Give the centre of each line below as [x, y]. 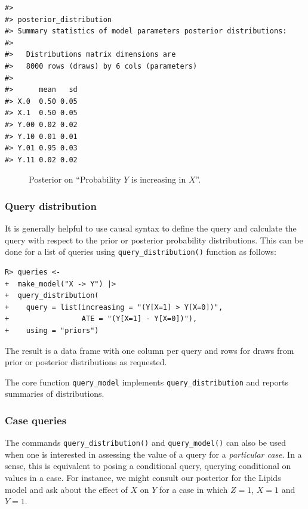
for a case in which [193, 489]
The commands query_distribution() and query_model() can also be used [145, 442]
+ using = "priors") [52, 330]
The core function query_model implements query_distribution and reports [147, 382]
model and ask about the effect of [66, 489]
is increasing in [159, 179]
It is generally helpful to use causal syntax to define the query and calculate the [151, 228]
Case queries [36, 420]
